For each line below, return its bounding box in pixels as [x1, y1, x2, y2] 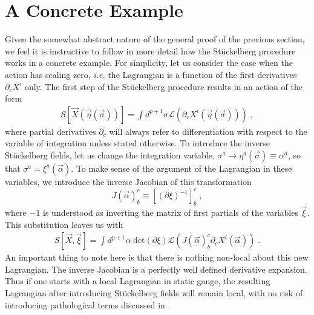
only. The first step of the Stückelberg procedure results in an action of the [24, 80, 303, 93]
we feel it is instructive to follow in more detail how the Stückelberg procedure [5, 44, 296, 57]
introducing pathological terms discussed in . [5, 298, 171, 311]
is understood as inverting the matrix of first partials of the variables [43, 206, 298, 219]
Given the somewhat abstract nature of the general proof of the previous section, [5, 33, 305, 45]
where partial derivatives [5, 125, 96, 137]
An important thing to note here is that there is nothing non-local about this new [5, 251, 309, 264]
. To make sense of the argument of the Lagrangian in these [71, 161, 292, 174]
